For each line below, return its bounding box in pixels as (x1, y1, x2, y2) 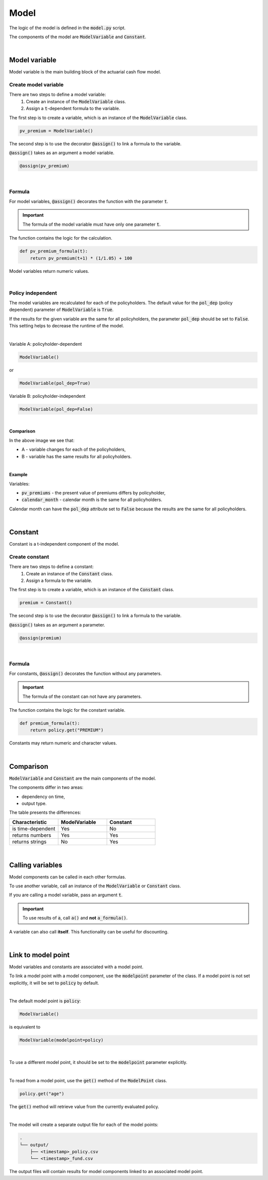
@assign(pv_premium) (19, 163, 69, 169)
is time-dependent (12, 825, 56, 832)
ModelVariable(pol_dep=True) (19, 380, 91, 386)
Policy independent (9, 289, 57, 296)
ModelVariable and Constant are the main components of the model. (9, 775, 156, 781)
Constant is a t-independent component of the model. (9, 541, 119, 547)
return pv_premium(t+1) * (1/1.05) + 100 (30, 255, 133, 261)
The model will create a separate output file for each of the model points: (9, 1121, 159, 1128)
